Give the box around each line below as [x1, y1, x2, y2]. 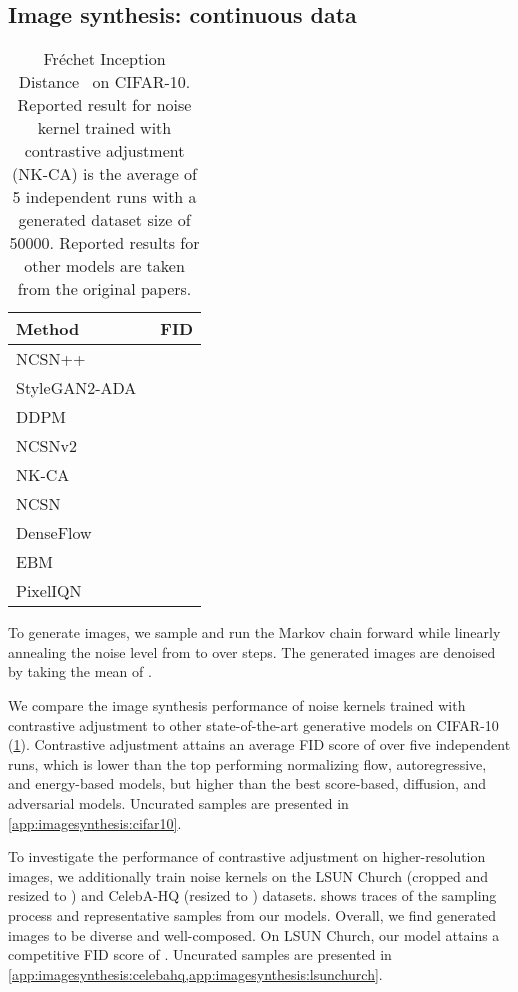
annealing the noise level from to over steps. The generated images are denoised [8, 641, 496, 662]
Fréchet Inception [43, 47, 166, 71]
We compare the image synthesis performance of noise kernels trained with [8, 694, 466, 715]
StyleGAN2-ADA [16, 376, 137, 400]
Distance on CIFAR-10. [18, 70, 191, 94]
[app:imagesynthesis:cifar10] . [8, 812, 182, 833]
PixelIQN [16, 579, 82, 603]
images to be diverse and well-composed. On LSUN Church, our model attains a [8, 924, 500, 945]
